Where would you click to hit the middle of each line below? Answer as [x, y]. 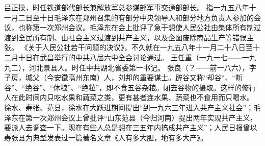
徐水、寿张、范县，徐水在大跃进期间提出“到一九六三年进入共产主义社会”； [129, 107]
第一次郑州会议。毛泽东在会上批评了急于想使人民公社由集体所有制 [143, 27]
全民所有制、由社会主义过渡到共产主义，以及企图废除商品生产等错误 [132, 37]
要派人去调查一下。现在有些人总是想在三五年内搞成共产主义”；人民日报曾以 [131, 127]
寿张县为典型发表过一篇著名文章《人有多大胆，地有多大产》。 [106, 137]
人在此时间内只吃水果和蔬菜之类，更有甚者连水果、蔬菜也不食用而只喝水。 [129, 97]
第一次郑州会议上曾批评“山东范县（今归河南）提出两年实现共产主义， [141, 117]
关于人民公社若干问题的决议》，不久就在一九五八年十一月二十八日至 [140, 47]
